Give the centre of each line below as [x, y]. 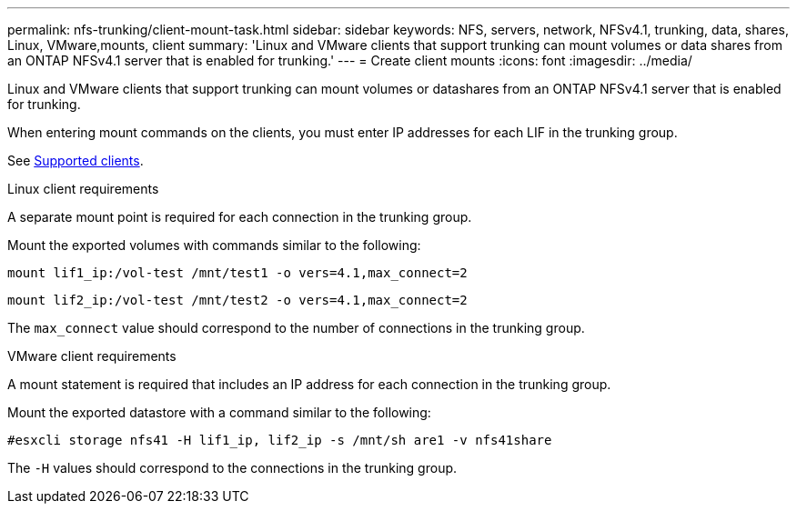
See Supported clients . [76, 160]
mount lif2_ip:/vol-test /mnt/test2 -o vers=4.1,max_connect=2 [237, 300]
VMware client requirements [92, 356]
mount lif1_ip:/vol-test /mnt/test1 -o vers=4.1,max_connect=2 [237, 273]
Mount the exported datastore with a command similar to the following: [219, 412]
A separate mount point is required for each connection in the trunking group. [240, 217]
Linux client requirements [83, 189]
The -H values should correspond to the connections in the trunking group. [232, 468]
